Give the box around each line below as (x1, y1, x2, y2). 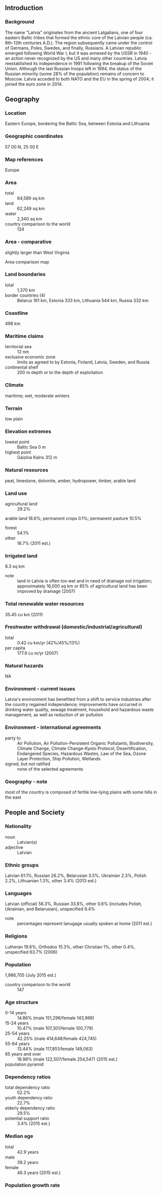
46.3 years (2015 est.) (17, 1170, 61, 1176)
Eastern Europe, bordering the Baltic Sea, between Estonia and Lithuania (5, 121, 150, 127)
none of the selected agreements (17, 766, 84, 772)
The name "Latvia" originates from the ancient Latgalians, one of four (5, 29, 144, 35)
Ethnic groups (5, 861, 39, 868)
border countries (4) (5, 292, 46, 298)
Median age (5, 1133, 33, 1140)
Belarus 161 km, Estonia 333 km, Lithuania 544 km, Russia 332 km (17, 297, 149, 303)
